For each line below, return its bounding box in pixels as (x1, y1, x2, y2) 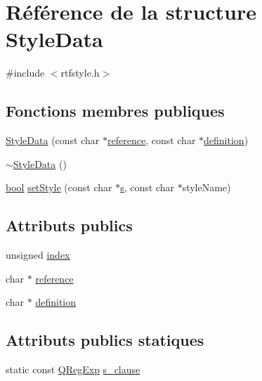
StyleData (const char (6, 133, 100, 148)
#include (6, 65, 45, 80)
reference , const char (107, 133, 196, 148)
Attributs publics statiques (6, 329, 204, 351)
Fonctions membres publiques (6, 100, 225, 122)
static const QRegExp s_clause (6, 362, 140, 377)
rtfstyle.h (60, 65, 100, 80)
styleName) (182, 180, 231, 195)
